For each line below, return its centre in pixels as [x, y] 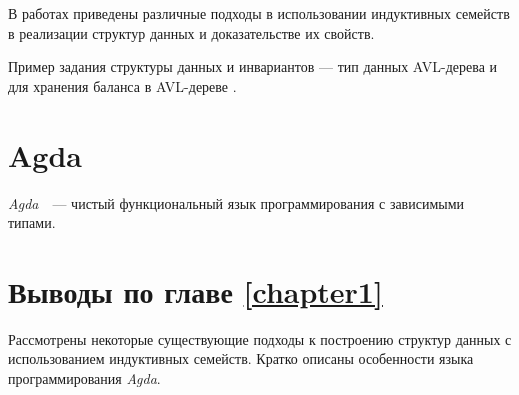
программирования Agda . [84, 378]
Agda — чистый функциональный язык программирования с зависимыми [236, 202]
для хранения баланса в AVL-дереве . [122, 85]
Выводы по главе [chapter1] [195, 290]
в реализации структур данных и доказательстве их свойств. [191, 32]
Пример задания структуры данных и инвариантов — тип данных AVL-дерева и [253, 66]
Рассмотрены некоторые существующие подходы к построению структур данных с [260, 338]
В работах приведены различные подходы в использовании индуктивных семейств [259, 13]
